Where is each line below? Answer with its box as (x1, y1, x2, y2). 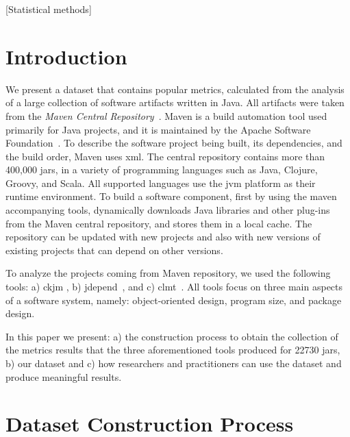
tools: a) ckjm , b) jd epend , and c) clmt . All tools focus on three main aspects (5, 279, 343, 294)
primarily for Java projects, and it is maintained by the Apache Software (5, 122, 311, 136)
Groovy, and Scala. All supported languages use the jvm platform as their (5, 175, 316, 190)
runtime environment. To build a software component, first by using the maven (5, 189, 337, 203)
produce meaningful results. (5, 369, 122, 384)
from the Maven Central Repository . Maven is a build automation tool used (5, 108, 327, 123)
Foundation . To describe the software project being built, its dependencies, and (5, 136, 342, 150)
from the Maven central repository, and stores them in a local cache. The (5, 216, 312, 230)
